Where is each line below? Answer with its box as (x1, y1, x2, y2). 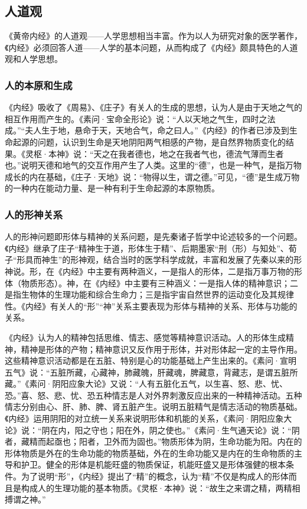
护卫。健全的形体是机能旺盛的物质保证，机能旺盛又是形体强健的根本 (21, 458, 286, 471)
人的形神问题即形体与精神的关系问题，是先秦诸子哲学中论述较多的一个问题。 (5, 230, 302, 243)
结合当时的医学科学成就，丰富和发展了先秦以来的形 (103, 253, 302, 266)
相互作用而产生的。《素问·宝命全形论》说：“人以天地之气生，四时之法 (5, 112, 276, 125)
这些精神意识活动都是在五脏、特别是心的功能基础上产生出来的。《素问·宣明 (5, 354, 296, 367)
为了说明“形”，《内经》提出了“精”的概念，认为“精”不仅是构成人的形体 (21, 470, 289, 482)
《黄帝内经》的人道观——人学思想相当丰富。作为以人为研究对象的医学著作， (5, 30, 302, 42)
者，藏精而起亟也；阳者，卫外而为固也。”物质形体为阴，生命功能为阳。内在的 (5, 435, 302, 448)
